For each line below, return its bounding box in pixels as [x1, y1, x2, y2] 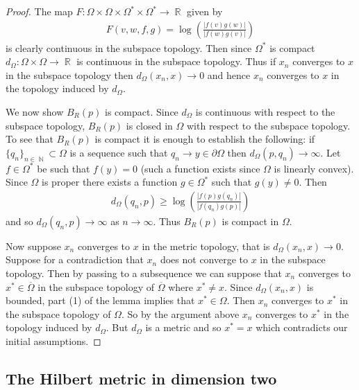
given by [187, 4, 223, 18]
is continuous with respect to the [195, 105, 335, 118]
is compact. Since [104, 105, 178, 118]
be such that [37, 161, 90, 175]
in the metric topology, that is [142, 238, 270, 253]
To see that [6, 132, 53, 146]
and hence [207, 67, 251, 82]
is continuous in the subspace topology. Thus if [76, 54, 276, 69]
